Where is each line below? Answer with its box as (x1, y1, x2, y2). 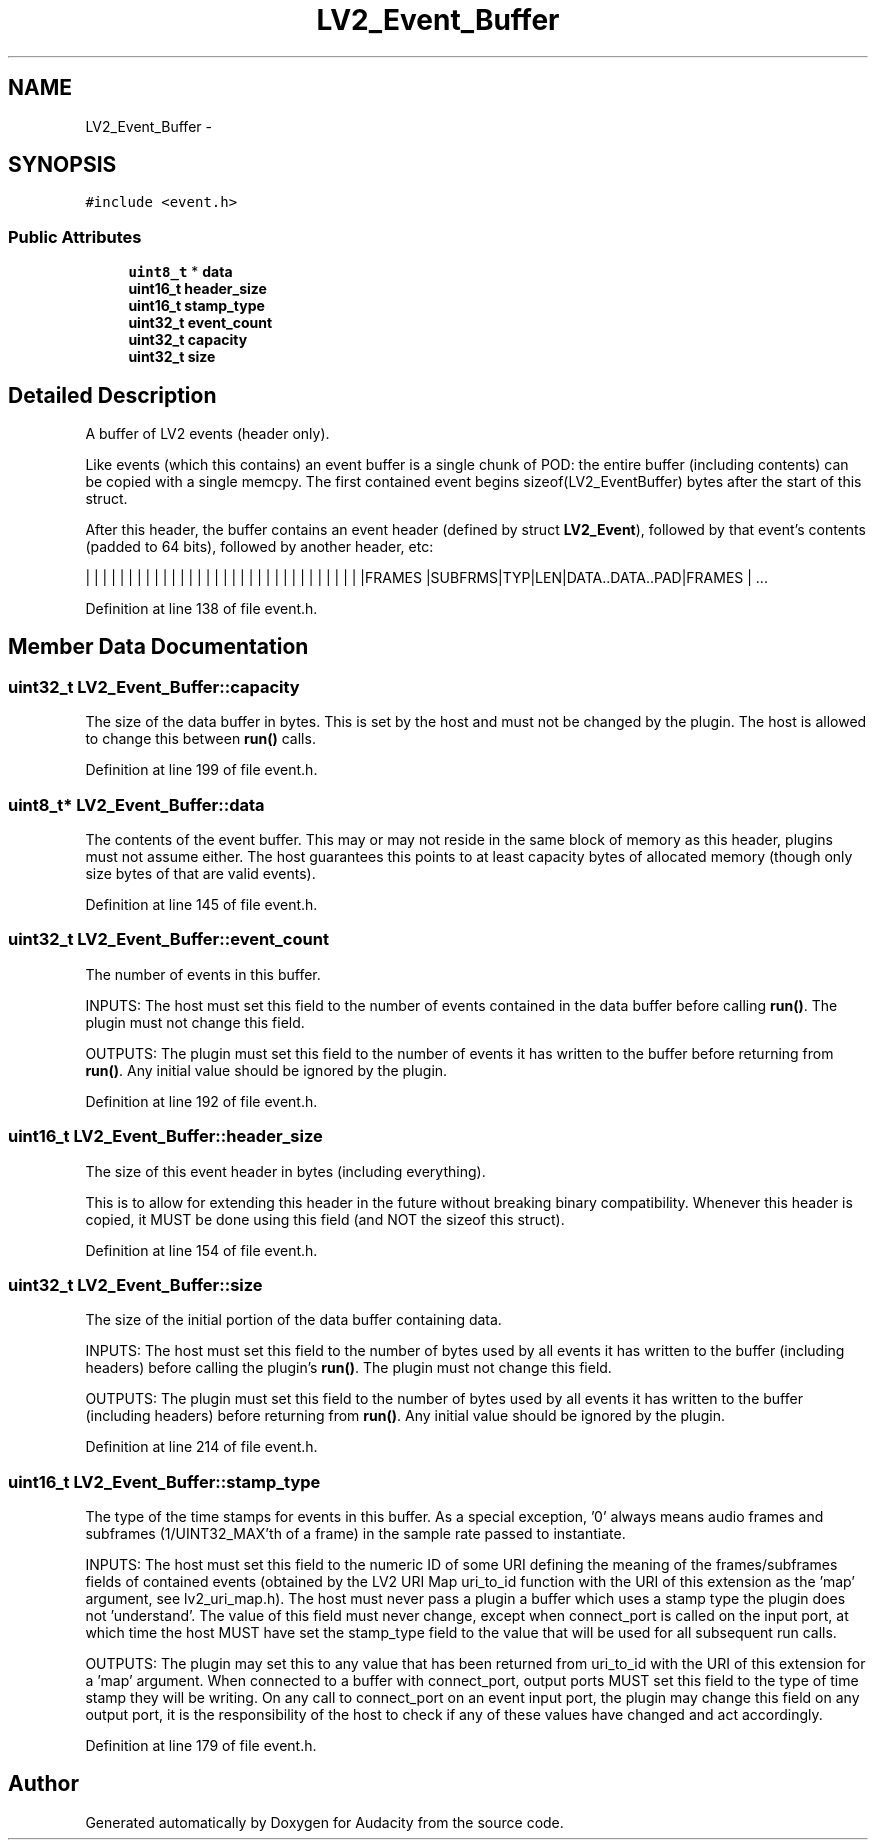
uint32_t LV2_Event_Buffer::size (8, 1274, 263, 1295)
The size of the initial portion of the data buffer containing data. (85, 1311, 502, 1329)
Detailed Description (8, 382, 217, 408)
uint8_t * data (128, 263, 233, 281)
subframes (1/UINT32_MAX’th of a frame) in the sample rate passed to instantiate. (85, 1525, 626, 1542)
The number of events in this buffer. (85, 965, 321, 983)
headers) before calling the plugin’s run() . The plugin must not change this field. (85, 1359, 612, 1377)
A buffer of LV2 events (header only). (85, 425, 330, 443)
